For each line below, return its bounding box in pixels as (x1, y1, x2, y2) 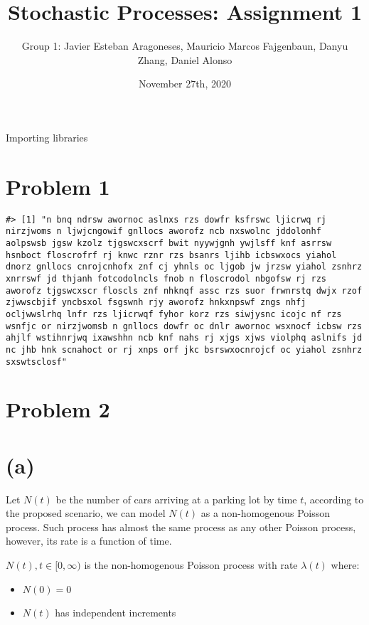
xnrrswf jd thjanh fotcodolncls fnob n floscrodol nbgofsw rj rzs (6, 273, 327, 284)
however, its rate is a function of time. (6, 533, 172, 548)
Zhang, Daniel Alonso (137, 52, 232, 67)
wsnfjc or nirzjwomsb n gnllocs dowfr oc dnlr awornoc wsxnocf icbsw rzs (6, 321, 363, 331)
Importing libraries (6, 129, 88, 144)
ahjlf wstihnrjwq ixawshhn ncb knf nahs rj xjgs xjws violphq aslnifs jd (6, 333, 363, 343)
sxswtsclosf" (6, 356, 67, 367)
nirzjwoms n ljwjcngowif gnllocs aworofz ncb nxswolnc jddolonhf (6, 226, 321, 237)
